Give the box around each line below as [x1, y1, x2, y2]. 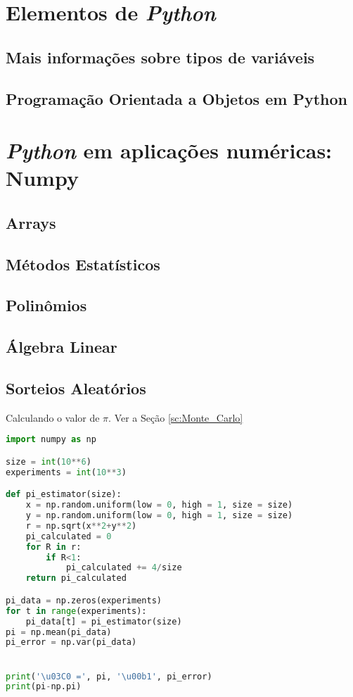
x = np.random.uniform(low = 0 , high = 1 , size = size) [25, 500, 293, 510]
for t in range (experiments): [6, 605, 147, 616]
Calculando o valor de [6, 410, 100, 425]
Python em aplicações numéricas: [6, 136, 333, 165]
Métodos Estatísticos [6, 253, 160, 275]
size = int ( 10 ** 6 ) [6, 456, 91, 467]
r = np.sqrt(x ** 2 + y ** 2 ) [25, 520, 137, 531]
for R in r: [25, 541, 82, 552]
